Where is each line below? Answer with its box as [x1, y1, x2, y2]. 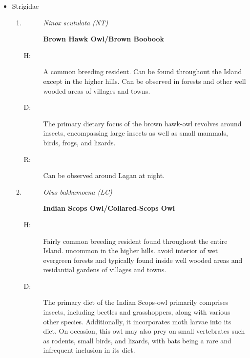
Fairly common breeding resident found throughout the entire [43, 236, 228, 246]
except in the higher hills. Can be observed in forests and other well [43, 76, 246, 86]
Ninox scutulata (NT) [43, 17, 108, 27]
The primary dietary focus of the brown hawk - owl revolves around [43, 118, 242, 128]
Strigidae [12, 1, 39, 11]
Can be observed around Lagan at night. [43, 170, 165, 180]
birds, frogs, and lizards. [43, 137, 116, 147]
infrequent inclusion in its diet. [43, 345, 135, 355]
